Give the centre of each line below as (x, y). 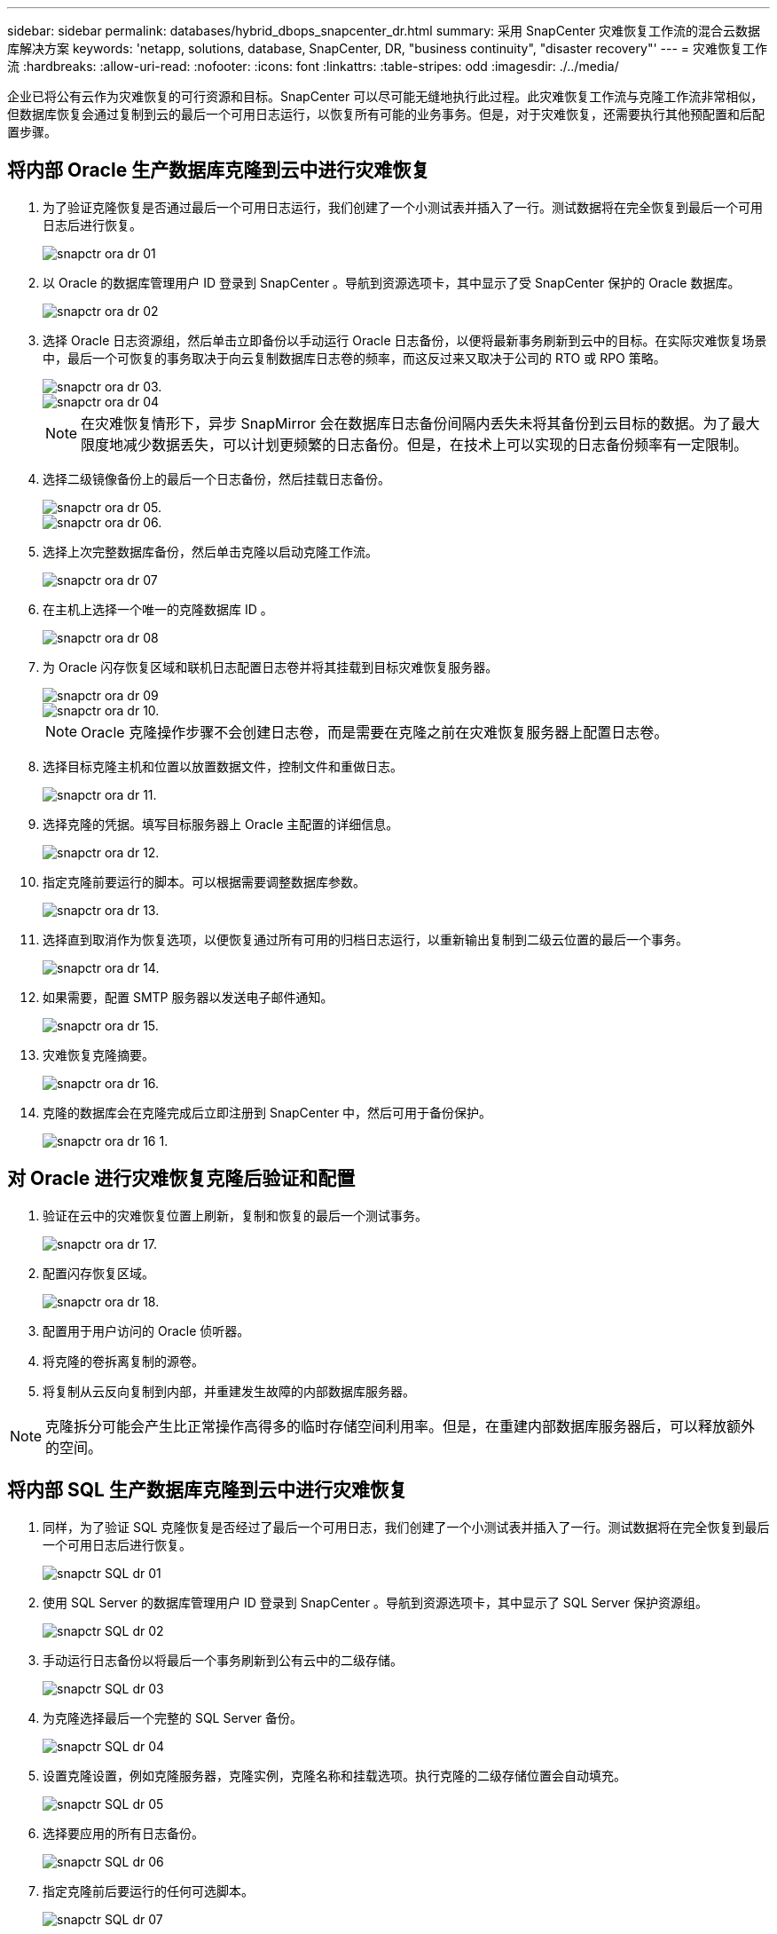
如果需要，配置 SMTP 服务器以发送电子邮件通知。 (188, 997)
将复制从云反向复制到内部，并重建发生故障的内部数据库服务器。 (229, 1391)
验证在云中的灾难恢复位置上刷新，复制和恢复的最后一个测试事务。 (235, 1215)
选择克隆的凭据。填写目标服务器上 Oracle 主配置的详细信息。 (221, 824)
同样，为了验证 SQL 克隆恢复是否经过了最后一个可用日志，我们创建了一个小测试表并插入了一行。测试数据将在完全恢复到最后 (406, 1527)
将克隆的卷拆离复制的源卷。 (123, 1361)
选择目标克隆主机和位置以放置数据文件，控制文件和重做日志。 (223, 766)
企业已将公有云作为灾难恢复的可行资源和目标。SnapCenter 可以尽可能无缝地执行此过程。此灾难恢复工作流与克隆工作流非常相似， (385, 96)
